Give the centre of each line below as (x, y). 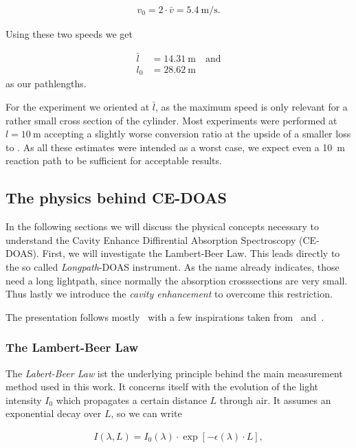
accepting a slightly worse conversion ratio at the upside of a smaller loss (198, 134)
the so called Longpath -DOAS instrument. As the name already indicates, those (173, 266)
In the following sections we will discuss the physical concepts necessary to (163, 226)
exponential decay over (54, 413)
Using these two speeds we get (69, 34)
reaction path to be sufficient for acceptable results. (114, 160)
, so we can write (146, 413)
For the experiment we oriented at (78, 106)
